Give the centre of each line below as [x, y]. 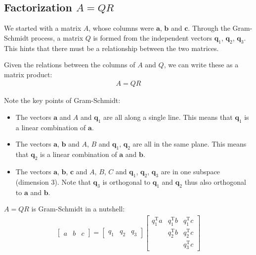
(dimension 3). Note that [53, 181]
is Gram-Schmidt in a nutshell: [78, 209]
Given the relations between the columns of [70, 65]
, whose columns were [121, 28]
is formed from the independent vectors [153, 37]
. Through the [209, 28]
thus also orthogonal [215, 181]
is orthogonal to [127, 181]
